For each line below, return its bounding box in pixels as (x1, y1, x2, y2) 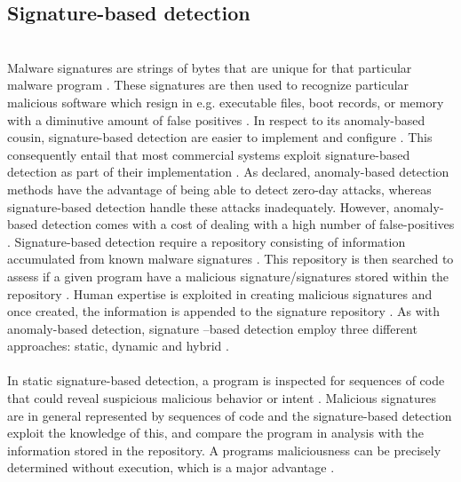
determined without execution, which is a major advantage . (7, 458, 335, 477)
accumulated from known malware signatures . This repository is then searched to (7, 249, 454, 268)
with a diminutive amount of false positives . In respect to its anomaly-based (7, 110, 425, 129)
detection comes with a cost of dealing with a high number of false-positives (41, 215, 455, 233)
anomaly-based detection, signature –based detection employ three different (7, 319, 417, 337)
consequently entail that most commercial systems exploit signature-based (7, 145, 410, 163)
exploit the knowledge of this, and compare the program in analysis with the (7, 423, 424, 442)
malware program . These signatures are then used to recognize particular (7, 75, 409, 94)
